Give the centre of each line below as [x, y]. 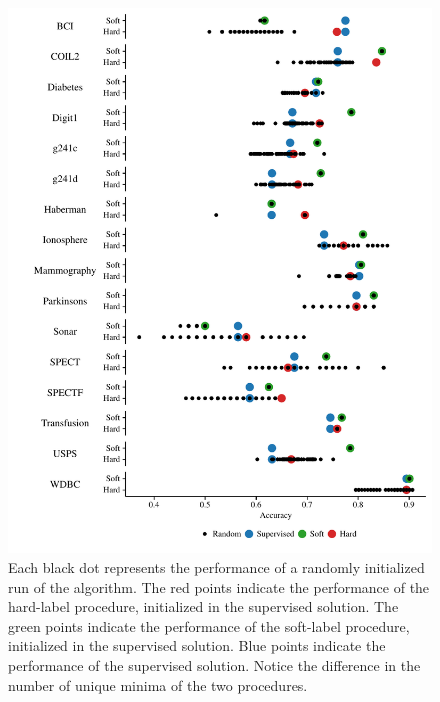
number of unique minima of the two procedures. [158, 684]
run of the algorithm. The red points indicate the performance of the [219, 586]
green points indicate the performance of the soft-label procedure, [209, 625]
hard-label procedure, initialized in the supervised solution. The [203, 606]
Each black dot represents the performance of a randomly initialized [216, 567]
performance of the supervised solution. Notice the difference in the [214, 665]
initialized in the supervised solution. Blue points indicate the [197, 645]
